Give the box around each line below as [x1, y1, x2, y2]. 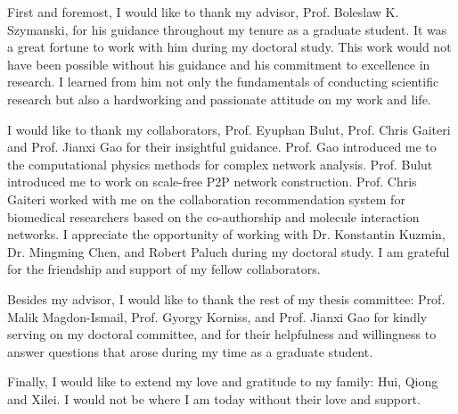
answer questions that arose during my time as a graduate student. [7, 342, 373, 360]
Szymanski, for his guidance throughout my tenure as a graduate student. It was [7, 20, 447, 38]
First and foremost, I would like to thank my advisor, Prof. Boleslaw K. [7, 3, 399, 21]
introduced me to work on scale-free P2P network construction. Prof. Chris [7, 172, 417, 191]
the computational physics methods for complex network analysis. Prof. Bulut [7, 154, 433, 173]
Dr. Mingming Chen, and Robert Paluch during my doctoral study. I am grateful [7, 242, 450, 261]
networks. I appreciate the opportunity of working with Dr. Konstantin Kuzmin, [7, 225, 446, 244]
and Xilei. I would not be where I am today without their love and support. [7, 389, 421, 408]
